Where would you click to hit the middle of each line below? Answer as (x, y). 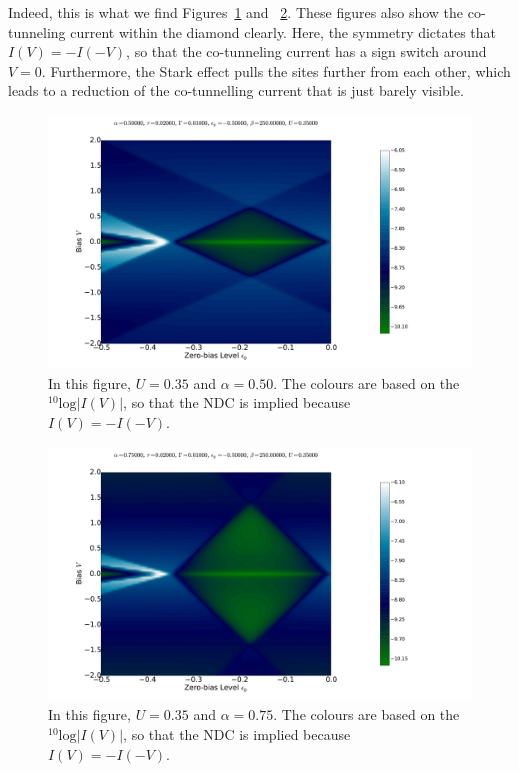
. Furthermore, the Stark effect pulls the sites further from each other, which (276, 70)
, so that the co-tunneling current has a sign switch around (306, 51)
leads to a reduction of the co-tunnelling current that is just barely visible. (236, 90)
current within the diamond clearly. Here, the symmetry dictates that (283, 31)
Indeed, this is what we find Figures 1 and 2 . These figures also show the (236, 12)
